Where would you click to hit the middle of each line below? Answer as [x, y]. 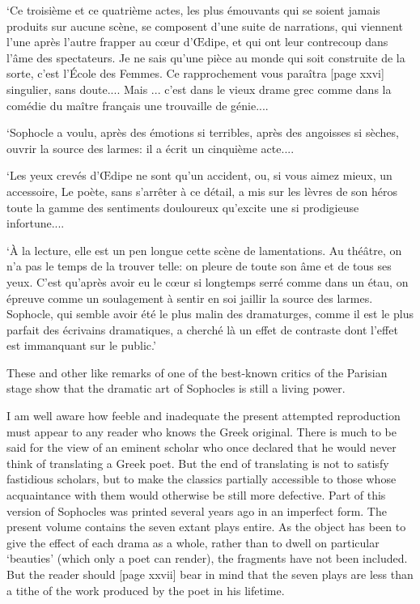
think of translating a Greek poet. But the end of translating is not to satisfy [198, 463]
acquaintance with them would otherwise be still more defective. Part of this [196, 495]
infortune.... [36, 223]
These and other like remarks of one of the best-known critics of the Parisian [197, 372]
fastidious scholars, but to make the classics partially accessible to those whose [202, 479]
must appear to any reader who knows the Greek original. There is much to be [202, 431]
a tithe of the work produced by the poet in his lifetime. [146, 590]
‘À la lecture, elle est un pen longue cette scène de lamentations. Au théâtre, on [204, 250]
